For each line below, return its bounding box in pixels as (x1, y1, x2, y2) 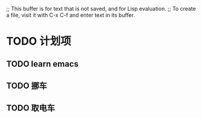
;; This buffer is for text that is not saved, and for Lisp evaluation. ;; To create (6, 5, 196, 12)
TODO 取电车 (6, 103, 55, 113)
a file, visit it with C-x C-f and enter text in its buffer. (6, 11, 135, 19)
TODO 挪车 (6, 81, 47, 91)
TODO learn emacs (6, 58, 79, 69)
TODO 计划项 (6, 34, 71, 48)
